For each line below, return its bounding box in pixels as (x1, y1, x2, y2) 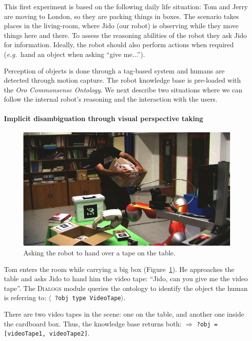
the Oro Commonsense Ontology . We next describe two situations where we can (4, 84, 242, 94)
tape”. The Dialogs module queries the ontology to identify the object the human (4, 283, 248, 293)
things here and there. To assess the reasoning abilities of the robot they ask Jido (4, 30, 247, 40)
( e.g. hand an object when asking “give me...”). (4, 49, 145, 59)
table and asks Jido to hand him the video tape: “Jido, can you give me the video (4, 273, 248, 284)
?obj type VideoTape (55, 295, 121, 302)
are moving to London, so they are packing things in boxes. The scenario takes (4, 11, 239, 21)
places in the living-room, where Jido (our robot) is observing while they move (4, 20, 239, 31)
